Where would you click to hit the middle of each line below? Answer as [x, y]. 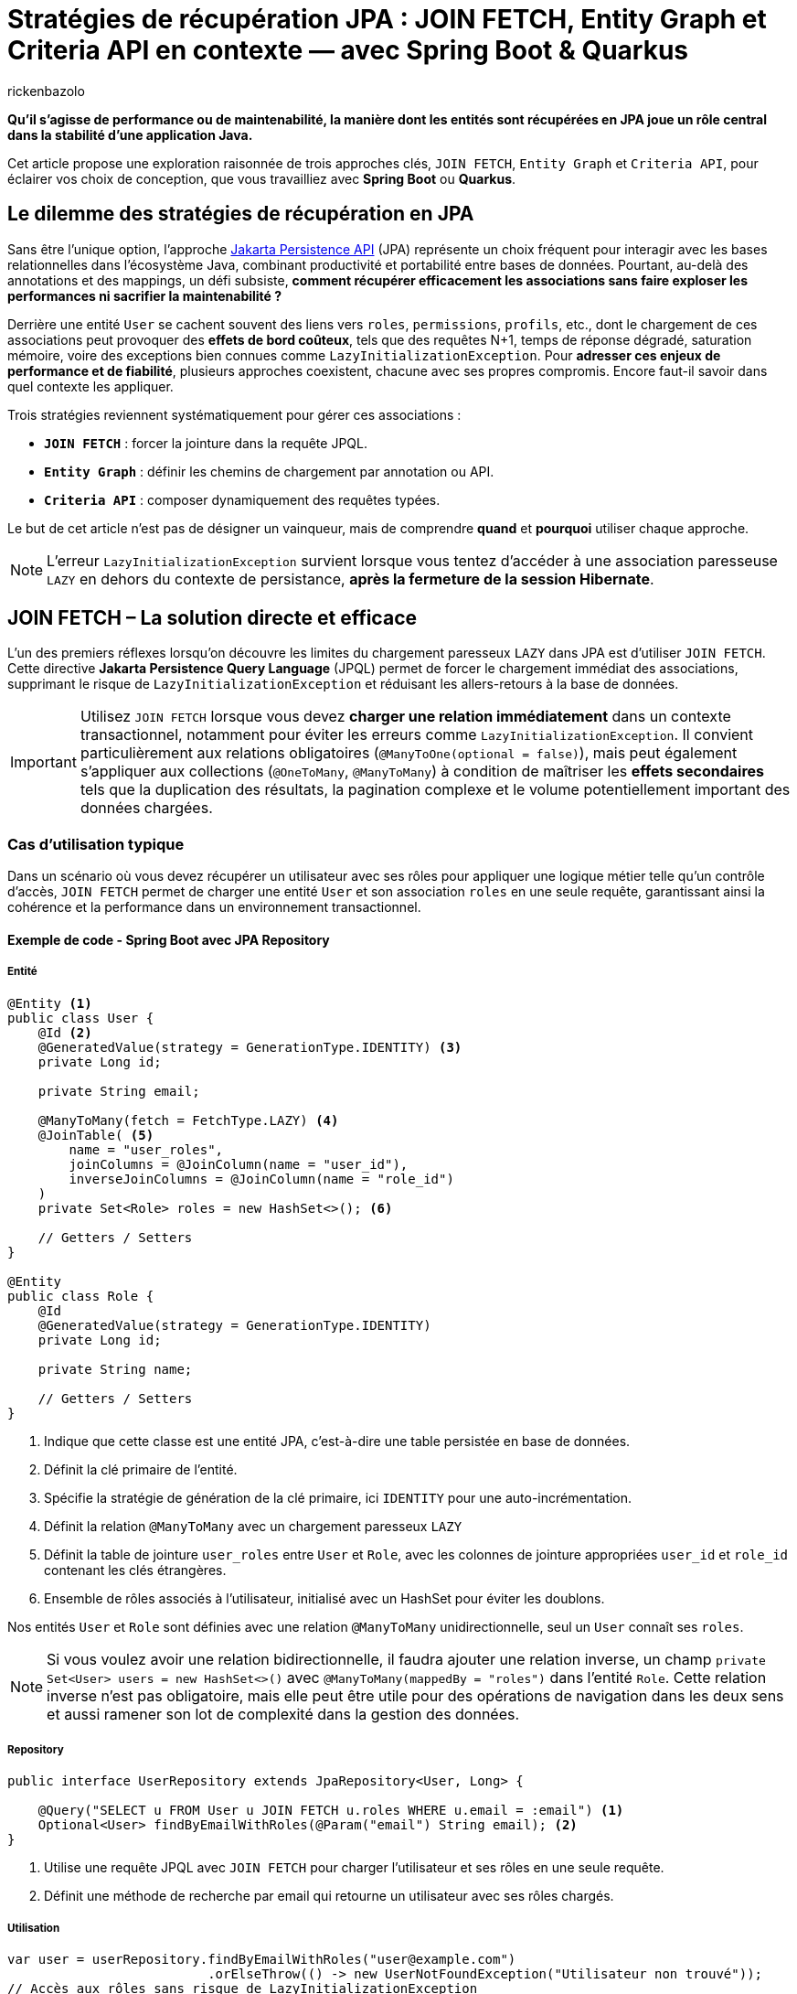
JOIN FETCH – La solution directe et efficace [212, 618]
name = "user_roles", [146, 1149]
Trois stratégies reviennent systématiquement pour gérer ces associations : [234, 414]
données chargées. [146, 808]
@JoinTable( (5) [96, 1135]
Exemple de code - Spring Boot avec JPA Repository [169, 939]
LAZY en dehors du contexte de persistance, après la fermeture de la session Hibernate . [351, 579]
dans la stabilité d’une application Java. [130, 134]
